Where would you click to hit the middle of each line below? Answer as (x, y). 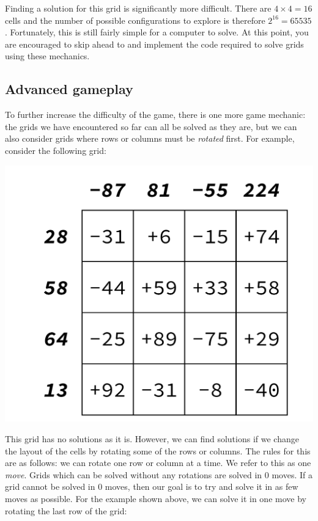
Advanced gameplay (69, 89)
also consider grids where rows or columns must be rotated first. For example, (150, 138)
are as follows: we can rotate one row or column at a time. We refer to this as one (158, 463)
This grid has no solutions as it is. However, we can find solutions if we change (152, 438)
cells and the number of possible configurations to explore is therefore (135, 20)
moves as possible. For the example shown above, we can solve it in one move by (156, 498)
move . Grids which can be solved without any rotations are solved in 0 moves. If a (159, 474)
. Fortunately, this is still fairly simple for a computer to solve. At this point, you (157, 32)
